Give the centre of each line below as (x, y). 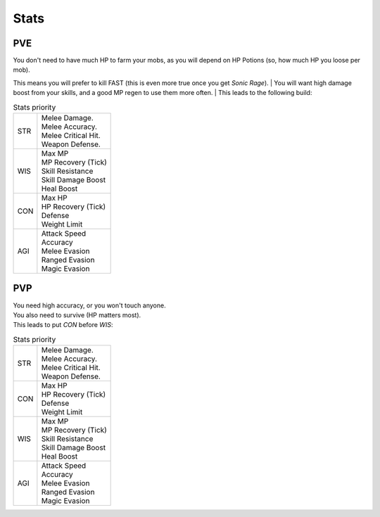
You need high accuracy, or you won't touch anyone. (89, 305)
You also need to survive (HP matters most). (77, 315)
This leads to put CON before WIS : (63, 325)
